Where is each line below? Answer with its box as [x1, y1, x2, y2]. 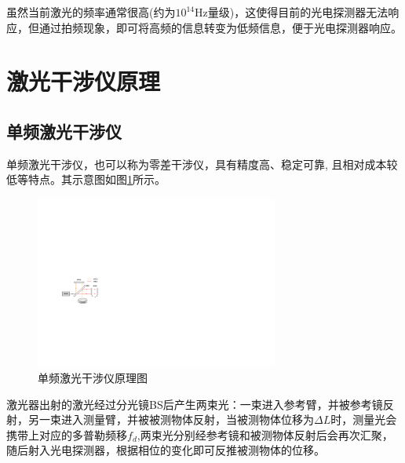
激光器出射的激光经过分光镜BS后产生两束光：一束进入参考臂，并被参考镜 [6, 396, 383, 412]
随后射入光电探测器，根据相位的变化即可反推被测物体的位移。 [6, 442, 325, 458]
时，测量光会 [330, 411, 397, 428]
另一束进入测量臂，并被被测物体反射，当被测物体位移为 [27, 411, 314, 428]
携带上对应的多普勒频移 [6, 426, 127, 443]
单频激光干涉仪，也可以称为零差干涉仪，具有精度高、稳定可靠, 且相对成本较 [6, 155, 398, 172]
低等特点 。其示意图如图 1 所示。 [6, 171, 166, 188]
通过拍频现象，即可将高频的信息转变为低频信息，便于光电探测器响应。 [38, 19, 402, 35]
